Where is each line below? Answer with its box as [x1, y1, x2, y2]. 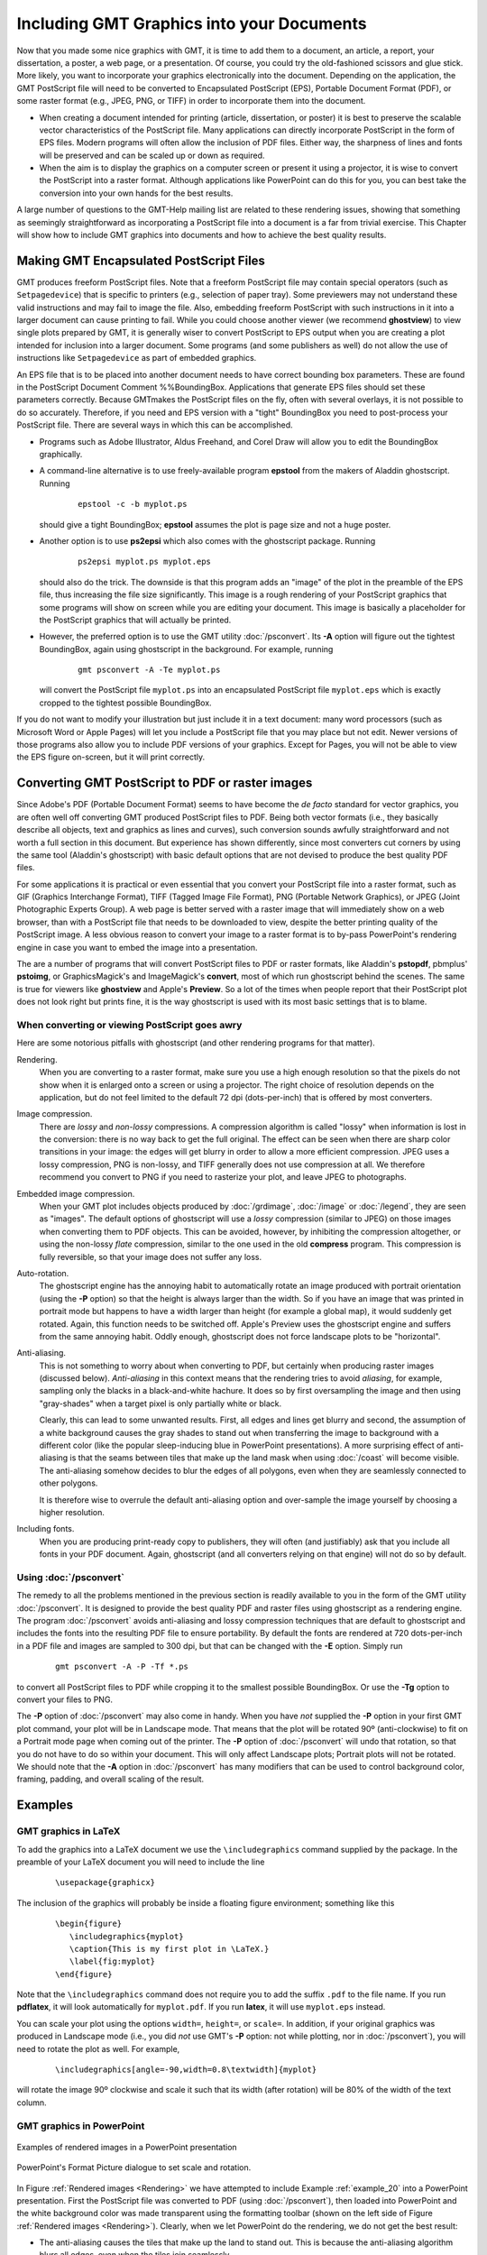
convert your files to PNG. [16, 1694, 113, 1705]
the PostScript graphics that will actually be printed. [39, 614, 232, 625]
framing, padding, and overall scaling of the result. [16, 1773, 205, 1785]
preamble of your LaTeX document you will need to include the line [16, 1856, 265, 1867]
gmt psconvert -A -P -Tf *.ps [55, 1661, 189, 1672]
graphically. [39, 449, 83, 459]
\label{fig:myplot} [69, 1956, 156, 1966]
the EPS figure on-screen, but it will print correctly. [16, 751, 206, 762]
